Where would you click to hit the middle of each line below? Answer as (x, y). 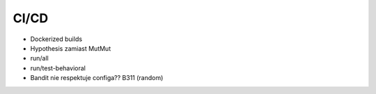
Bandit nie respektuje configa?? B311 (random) (97, 78)
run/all (39, 58)
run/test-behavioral (58, 68)
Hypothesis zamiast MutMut (71, 48)
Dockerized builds (56, 39)
